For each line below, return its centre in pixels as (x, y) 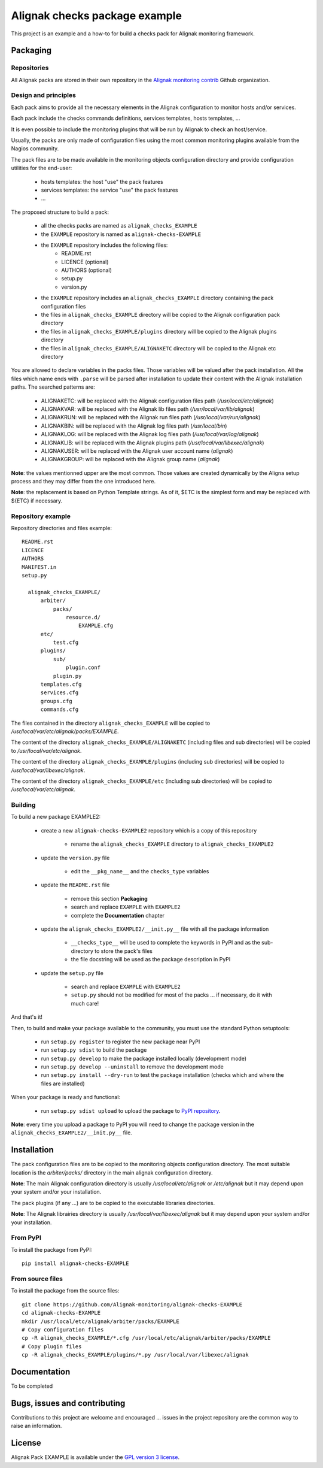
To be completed (32, 1386)
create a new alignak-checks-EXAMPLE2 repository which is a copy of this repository (149, 830)
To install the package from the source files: (65, 1291)
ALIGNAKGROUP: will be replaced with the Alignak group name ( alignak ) (130, 459)
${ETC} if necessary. (37, 501)
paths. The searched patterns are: (53, 387)
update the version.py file (75, 858)
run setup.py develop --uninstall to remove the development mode (132, 1067)
